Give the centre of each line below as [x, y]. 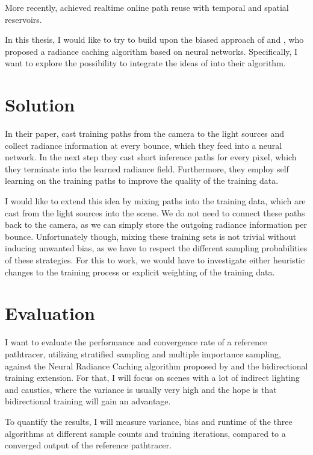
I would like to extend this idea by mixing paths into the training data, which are [155, 201]
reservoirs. [23, 19]
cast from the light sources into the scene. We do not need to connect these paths [155, 212]
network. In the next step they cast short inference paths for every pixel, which [151, 157]
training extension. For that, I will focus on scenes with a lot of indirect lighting [152, 378]
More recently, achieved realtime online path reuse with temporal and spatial [147, 7]
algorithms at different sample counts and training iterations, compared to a [145, 433]
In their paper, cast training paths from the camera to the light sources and [145, 133]
